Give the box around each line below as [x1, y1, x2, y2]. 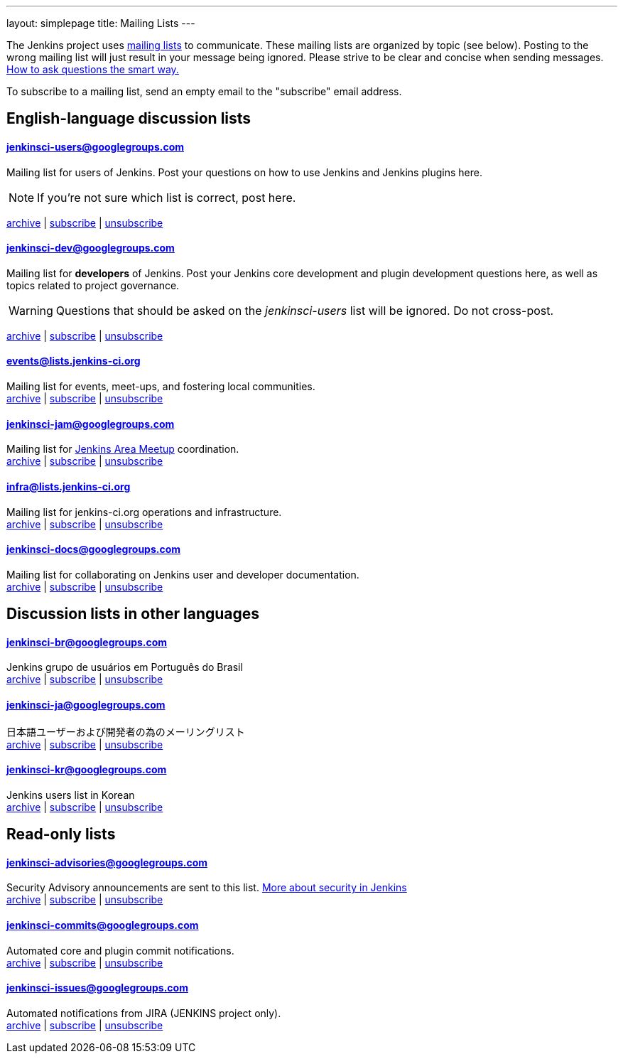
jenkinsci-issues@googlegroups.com [6, 982, 188, 994]
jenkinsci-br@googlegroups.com [6, 635, 168, 648]
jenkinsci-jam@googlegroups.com [6, 417, 175, 430]
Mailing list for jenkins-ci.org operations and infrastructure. [6, 505, 282, 518]
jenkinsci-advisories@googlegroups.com [6, 856, 208, 869]
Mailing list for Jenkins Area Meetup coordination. [6, 443, 239, 456]
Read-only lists [6, 825, 116, 844]
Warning [9, 303, 53, 318]
